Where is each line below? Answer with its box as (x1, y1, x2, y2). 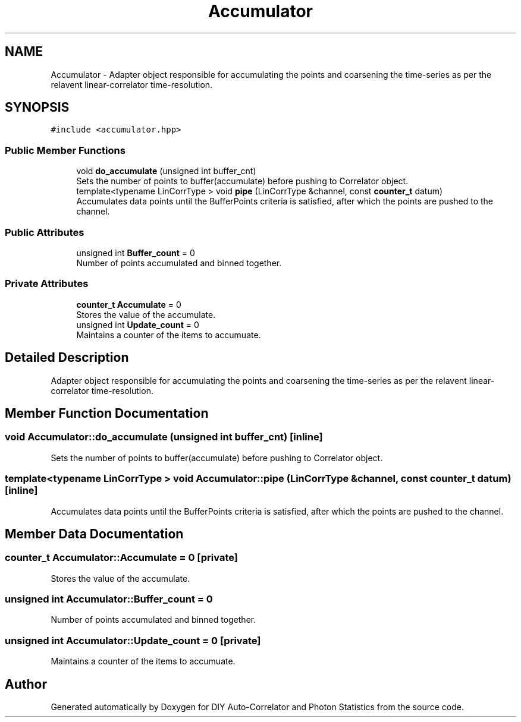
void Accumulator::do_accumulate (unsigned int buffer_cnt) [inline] (5, 431, 323, 443)
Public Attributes (5, 226, 84, 238)
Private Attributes (5, 278, 89, 290)
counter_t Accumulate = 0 (76, 299, 181, 310)
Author (5, 676, 47, 692)
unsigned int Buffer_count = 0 (76, 247, 195, 258)
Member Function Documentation (5, 405, 209, 421)
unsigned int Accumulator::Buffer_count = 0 (5, 593, 213, 606)
